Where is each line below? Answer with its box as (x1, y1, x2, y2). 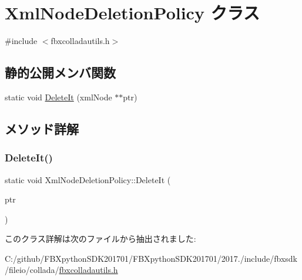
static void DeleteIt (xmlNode (5, 90, 112, 103)
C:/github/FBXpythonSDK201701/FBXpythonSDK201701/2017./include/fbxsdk (5, 252, 297, 264)
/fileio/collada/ (5, 264, 59, 276)
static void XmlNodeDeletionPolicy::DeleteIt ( (5, 173, 171, 185)
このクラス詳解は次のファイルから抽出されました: (5, 232, 196, 245)
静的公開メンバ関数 (5, 63, 116, 82)
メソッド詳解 (5, 119, 79, 137)
